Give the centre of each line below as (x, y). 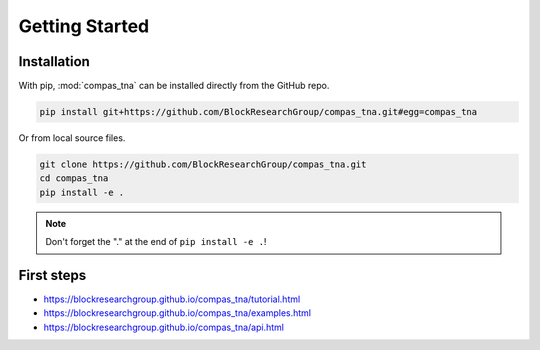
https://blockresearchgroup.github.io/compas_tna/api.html (164, 327)
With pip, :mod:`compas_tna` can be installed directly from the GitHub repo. (174, 86)
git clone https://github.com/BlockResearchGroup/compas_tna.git (203, 164)
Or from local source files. (72, 138)
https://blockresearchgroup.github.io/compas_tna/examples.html (177, 313)
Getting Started (84, 26)
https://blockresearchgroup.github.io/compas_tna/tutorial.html (172, 299)
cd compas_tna (74, 178)
